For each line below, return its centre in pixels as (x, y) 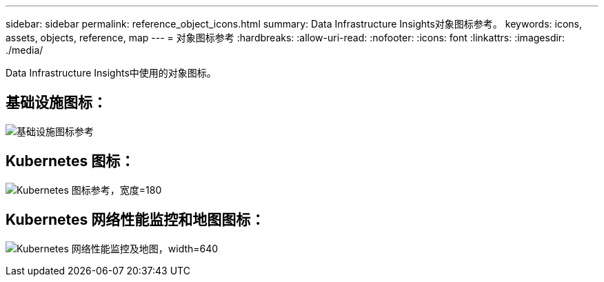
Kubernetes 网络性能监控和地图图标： (135, 220)
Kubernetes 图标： (70, 161)
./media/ (24, 50)
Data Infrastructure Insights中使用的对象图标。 (111, 73)
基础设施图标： (56, 103)
